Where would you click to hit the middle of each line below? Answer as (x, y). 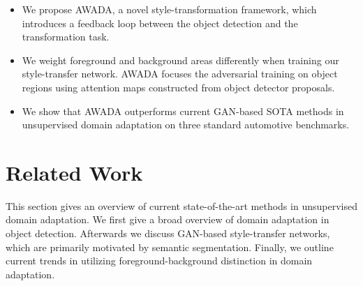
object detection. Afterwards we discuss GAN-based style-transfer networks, (168, 233)
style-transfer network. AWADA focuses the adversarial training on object (180, 74)
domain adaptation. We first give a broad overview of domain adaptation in (168, 219)
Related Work (74, 172)
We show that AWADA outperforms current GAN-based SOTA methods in (183, 111)
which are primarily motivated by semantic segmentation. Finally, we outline (170, 247)
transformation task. (66, 37)
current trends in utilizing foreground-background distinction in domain (159, 261)
